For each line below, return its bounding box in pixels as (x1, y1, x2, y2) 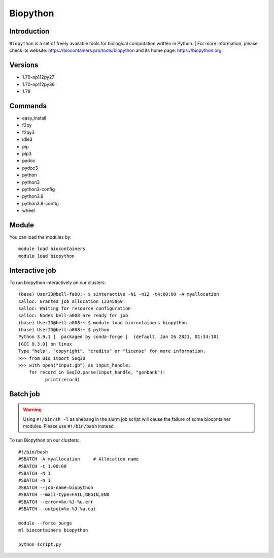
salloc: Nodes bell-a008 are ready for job (18, 313, 128, 319)
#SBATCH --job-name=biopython (18, 484, 94, 490)
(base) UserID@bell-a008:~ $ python (18, 327, 110, 333)
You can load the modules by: (9, 234, 72, 240)
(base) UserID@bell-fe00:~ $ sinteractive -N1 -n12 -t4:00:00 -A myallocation (18, 291, 219, 297)
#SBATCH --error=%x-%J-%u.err (18, 499, 94, 505)
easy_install (22, 115, 47, 121)
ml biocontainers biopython (18, 528, 88, 533)
